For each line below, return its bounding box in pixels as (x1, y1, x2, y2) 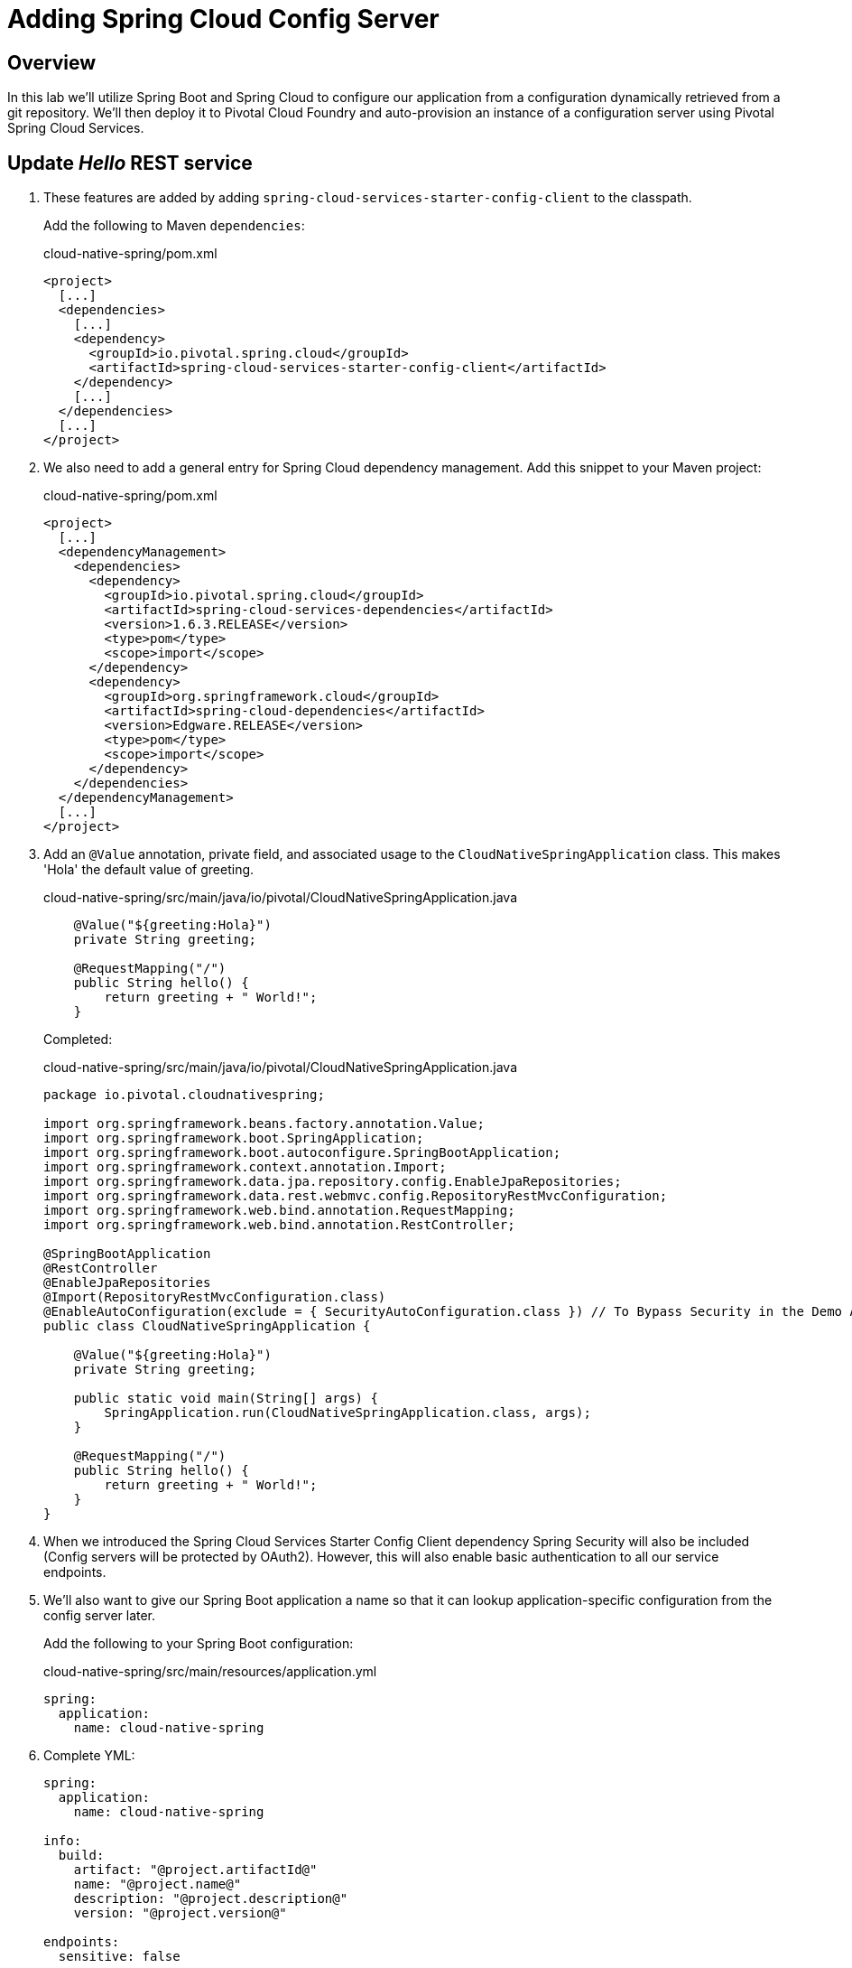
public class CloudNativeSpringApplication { (43, 1319, 371, 1334)
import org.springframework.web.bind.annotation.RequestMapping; (43, 1203, 515, 1218)
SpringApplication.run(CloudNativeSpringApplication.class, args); (104, 1405, 591, 1421)
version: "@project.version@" (73, 1906, 287, 1921)
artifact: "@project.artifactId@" (73, 1862, 318, 1878)
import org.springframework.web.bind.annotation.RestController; (43, 1217, 515, 1233)
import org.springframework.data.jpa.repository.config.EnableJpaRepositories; (43, 1174, 622, 1189)
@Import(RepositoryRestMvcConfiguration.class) (43, 1290, 386, 1305)
